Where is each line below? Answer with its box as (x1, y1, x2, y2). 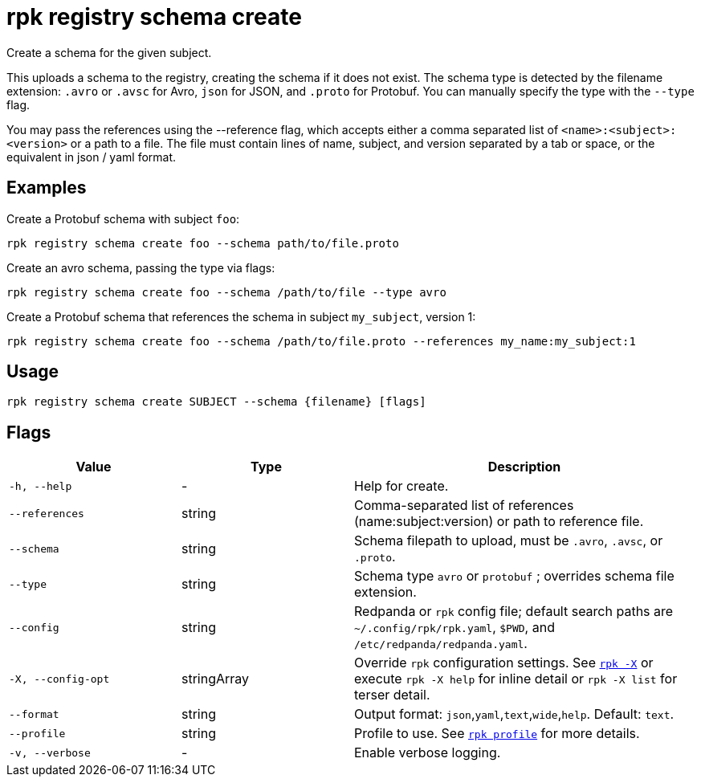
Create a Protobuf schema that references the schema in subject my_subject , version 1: (6, 309, 476, 324)
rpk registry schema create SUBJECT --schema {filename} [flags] (6, 395, 426, 409)
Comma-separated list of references (354, 497, 574, 514)
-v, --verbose (9, 746, 91, 759)
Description (487, 459, 561, 475)
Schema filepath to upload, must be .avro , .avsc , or (354, 532, 663, 549)
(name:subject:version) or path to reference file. (354, 513, 644, 530)
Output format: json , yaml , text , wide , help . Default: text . (354, 706, 675, 723)
